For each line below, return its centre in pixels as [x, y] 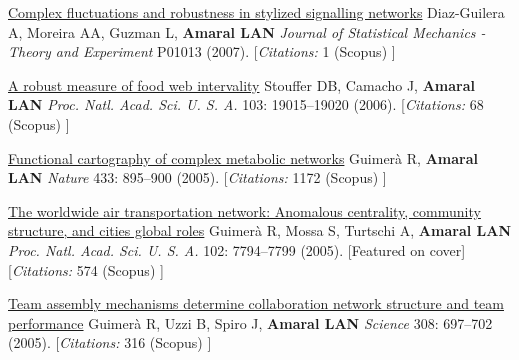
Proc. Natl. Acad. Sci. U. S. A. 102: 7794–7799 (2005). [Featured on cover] [237, 249]
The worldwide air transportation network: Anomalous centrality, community [244, 210]
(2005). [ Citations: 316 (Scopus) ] [110, 342]
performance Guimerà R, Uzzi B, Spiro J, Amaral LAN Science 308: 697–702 [250, 322]
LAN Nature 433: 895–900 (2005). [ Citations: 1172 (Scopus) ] [197, 177]
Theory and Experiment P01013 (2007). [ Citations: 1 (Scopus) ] [202, 51]
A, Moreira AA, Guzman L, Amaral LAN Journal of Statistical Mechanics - [247, 31]
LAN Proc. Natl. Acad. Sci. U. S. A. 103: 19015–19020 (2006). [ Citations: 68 [246, 104]
